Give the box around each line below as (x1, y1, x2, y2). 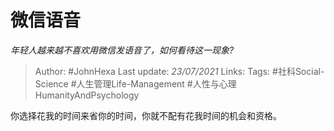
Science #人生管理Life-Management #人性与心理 (34, 77, 237, 90)
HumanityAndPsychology (34, 89, 140, 101)
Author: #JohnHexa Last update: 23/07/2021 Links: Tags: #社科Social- (34, 65, 325, 77)
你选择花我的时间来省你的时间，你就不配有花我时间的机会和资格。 (10, 109, 282, 121)
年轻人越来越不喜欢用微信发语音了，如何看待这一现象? (10, 44, 235, 56)
